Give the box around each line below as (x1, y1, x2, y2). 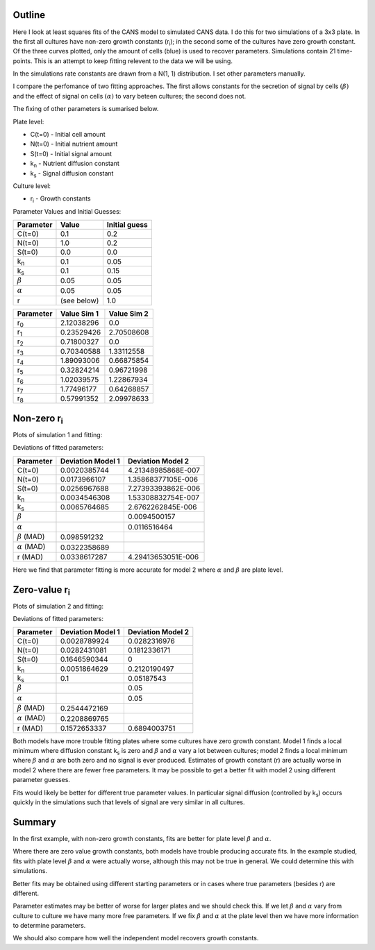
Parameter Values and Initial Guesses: (12, 207, 122, 215)
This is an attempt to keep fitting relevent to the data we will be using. (33, 56, 233, 65)
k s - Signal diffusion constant (30, 169, 114, 179)
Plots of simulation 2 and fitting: (12, 602, 104, 610)
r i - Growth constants (30, 194, 91, 205)
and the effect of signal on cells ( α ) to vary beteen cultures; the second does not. (12, 92, 247, 100)
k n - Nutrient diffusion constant (30, 160, 119, 169)
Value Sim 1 (60, 309, 99, 319)
